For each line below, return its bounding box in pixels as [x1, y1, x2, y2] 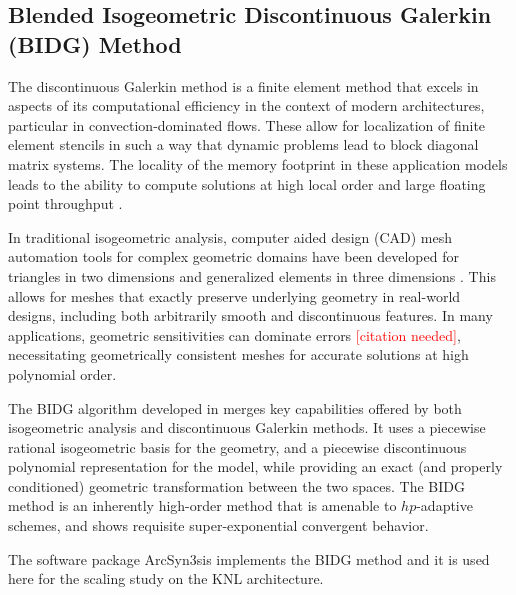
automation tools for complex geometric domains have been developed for [8, 246, 459, 267]
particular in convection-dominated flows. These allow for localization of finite [8, 114, 486, 135]
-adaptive [416, 495, 473, 516]
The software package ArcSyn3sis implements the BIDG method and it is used [8, 548, 490, 569]
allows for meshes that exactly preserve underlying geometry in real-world [8, 285, 461, 306]
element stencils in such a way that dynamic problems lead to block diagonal [8, 134, 479, 155]
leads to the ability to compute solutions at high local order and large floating [8, 173, 486, 194]
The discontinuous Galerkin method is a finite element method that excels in [8, 75, 479, 96]
